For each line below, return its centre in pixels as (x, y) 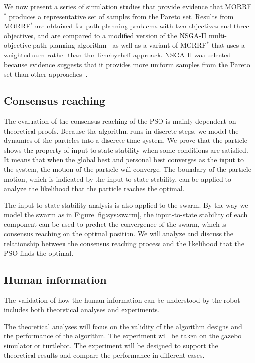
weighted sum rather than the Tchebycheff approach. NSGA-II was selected (118, 54)
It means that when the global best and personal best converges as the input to (124, 159)
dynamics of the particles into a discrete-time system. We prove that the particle (126, 140)
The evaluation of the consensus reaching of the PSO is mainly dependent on (120, 121)
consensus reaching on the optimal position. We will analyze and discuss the (119, 234)
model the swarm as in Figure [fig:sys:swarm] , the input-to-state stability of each (126, 214)
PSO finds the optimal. (39, 253)
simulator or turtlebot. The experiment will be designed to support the (111, 345)
